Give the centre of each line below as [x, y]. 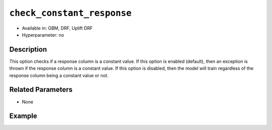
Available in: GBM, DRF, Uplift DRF [57, 28]
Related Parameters [41, 90]
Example [23, 116]
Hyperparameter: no [43, 35]
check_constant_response [71, 13]
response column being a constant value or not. [59, 75]
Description [28, 49]
